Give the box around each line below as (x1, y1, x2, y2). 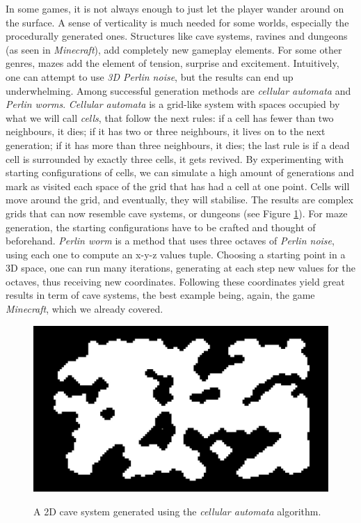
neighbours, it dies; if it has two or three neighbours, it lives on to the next (6, 124, 326, 139)
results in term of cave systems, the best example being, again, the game (6, 288, 315, 302)
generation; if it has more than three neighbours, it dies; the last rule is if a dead (6, 137, 350, 152)
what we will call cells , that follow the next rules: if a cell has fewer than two (6, 110, 334, 125)
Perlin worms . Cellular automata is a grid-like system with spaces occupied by (6, 97, 340, 111)
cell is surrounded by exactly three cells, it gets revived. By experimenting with (6, 151, 344, 166)
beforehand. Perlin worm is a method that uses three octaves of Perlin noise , (6, 233, 335, 248)
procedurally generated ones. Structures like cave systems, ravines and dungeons (6, 29, 348, 43)
